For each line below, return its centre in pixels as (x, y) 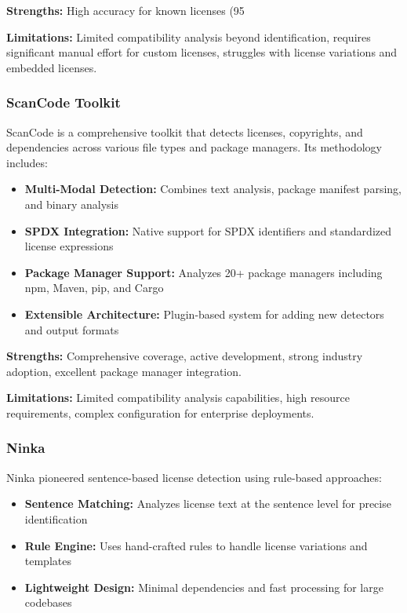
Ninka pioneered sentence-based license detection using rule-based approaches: (194, 477)
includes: (27, 162)
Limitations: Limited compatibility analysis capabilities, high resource (178, 398)
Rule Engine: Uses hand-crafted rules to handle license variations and (196, 545)
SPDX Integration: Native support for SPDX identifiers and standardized (208, 230)
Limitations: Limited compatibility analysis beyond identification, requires (189, 36)
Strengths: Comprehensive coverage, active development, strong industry (185, 356)
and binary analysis (72, 204)
